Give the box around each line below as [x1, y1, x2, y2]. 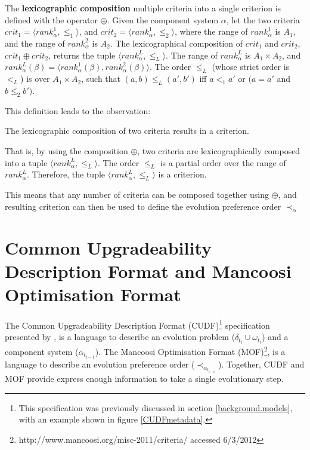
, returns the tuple [48, 48, 116, 61]
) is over [20, 72, 50, 85]
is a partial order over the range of [160, 156, 286, 169]
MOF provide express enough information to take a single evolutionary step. [5, 372, 284, 384]
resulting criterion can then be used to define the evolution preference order [5, 200, 281, 212]
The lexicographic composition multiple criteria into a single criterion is [5, 2, 281, 14]
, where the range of [175, 25, 248, 38]
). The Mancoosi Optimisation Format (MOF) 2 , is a [95, 344, 286, 357]
